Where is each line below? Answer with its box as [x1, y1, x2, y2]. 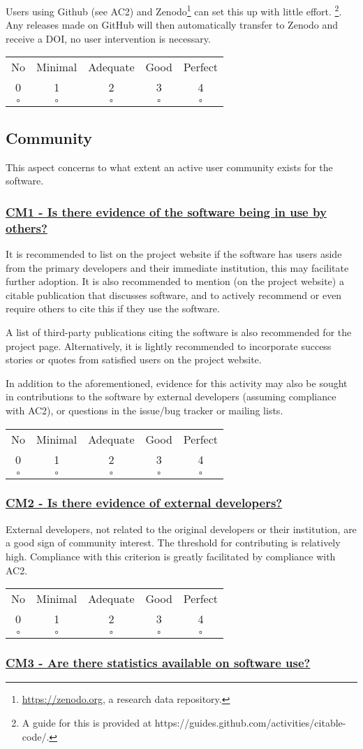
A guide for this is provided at [22, 715, 152, 729]
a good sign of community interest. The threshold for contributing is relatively [6, 535, 341, 550]
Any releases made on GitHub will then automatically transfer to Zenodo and [6, 17, 339, 32]
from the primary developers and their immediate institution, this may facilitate [6, 260, 349, 275]
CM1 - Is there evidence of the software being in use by [6, 203, 327, 220]
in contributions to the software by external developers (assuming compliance [6, 389, 336, 404]
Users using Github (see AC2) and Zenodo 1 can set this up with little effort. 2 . [6, 2, 342, 18]
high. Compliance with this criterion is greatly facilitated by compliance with [6, 548, 336, 563]
